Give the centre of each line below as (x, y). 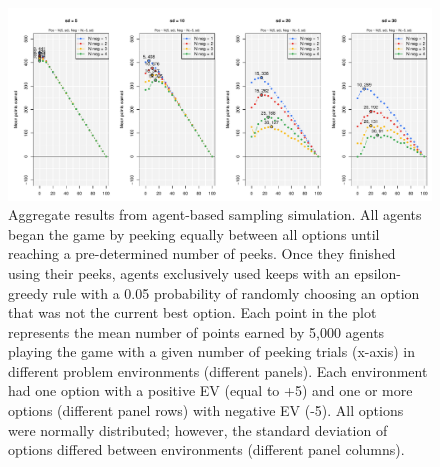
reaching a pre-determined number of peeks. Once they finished (202, 253)
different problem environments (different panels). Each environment (218, 370)
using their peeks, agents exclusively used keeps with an (179, 272)
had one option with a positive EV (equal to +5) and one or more (210, 390)
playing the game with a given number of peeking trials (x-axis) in (212, 351)
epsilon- (377, 272)
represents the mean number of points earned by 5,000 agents (196, 331)
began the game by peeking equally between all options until (194, 233)
